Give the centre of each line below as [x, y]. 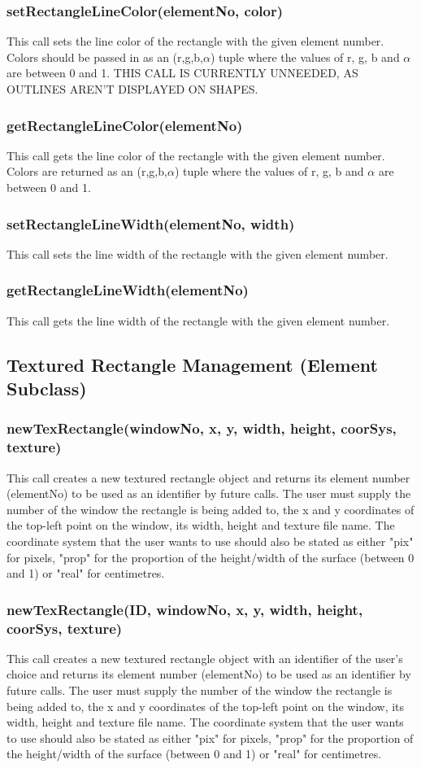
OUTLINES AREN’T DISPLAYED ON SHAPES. [132, 89]
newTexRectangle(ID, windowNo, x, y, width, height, [185, 609]
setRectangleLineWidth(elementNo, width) [151, 223]
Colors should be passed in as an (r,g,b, [105, 57]
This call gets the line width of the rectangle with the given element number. [198, 320]
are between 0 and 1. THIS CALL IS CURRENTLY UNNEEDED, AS [182, 73]
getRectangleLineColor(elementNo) [125, 125]
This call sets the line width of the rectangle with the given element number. [197, 253]
